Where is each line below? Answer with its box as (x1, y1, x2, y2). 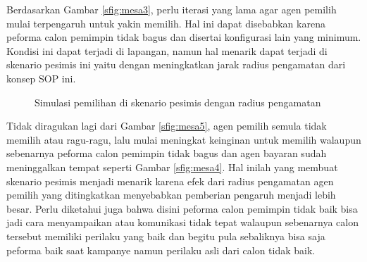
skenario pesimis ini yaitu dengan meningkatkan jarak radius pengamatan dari (6, 57, 346, 72)
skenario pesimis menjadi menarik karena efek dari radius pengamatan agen (6, 173, 334, 188)
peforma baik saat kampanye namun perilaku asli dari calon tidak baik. (6, 242, 316, 257)
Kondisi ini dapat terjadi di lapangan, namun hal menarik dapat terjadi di (6, 43, 328, 58)
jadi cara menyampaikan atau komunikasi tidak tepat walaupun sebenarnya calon (6, 215, 359, 230)
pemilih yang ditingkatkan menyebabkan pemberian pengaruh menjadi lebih (6, 187, 336, 202)
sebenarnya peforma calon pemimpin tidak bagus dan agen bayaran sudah (6, 146, 327, 161)
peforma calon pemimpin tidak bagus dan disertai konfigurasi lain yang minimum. (6, 30, 361, 44)
